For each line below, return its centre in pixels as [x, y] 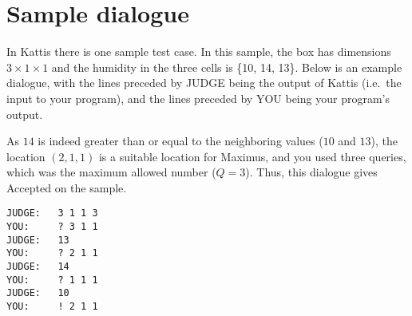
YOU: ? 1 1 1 [52, 280]
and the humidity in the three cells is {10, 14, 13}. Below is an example [227, 67]
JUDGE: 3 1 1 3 [52, 213]
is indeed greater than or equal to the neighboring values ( [180, 141]
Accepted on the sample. [67, 187]
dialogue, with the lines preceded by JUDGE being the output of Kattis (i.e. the [204, 83]
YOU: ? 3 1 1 [52, 227]
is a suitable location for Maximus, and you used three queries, [252, 156]
